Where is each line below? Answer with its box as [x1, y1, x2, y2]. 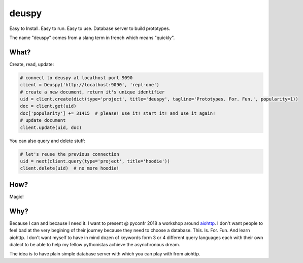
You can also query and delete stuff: [9, 138, 86, 144]
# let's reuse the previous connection [20, 151, 119, 157]
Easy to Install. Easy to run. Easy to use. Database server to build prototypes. [9, 25, 171, 31]
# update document [20, 117, 66, 123]
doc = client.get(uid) [20, 103, 77, 109]
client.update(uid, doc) [20, 124, 82, 130]
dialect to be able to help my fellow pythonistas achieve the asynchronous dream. [9, 241, 180, 247]
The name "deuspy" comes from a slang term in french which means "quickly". [9, 35, 175, 41]
